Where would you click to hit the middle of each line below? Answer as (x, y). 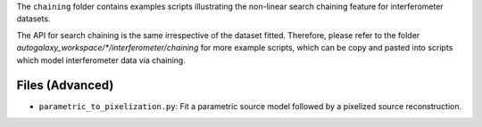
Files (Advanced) (65, 86)
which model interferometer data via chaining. (101, 60)
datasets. (33, 19)
